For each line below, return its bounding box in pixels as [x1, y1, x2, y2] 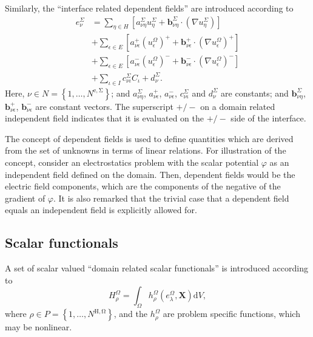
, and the [113, 307, 148, 320]
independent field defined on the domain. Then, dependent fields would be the [5, 168, 295, 180]
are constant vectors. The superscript [35, 100, 173, 112]
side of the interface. [231, 112, 306, 124]
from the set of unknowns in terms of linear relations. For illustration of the [5, 144, 286, 157]
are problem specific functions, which [163, 307, 300, 320]
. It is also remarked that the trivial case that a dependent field [53, 191, 289, 204]
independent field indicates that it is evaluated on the [5, 112, 204, 124]
